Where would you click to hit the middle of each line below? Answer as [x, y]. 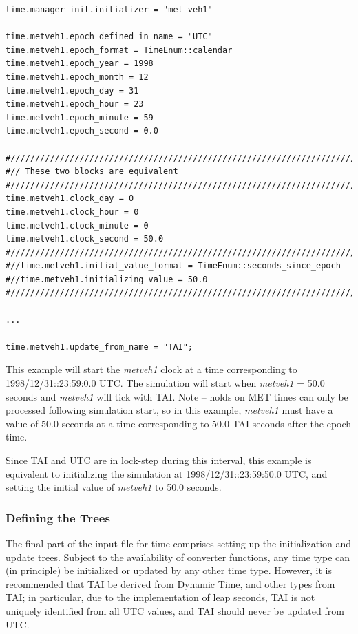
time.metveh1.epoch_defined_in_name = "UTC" [109, 37]
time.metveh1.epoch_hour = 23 [75, 104]
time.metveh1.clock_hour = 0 [72, 212]
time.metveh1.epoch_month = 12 [77, 77]
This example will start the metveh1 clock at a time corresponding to [151, 369]
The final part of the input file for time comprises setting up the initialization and [179, 543]
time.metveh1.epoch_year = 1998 [80, 64]
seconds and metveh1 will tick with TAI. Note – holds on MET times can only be [177, 396]
